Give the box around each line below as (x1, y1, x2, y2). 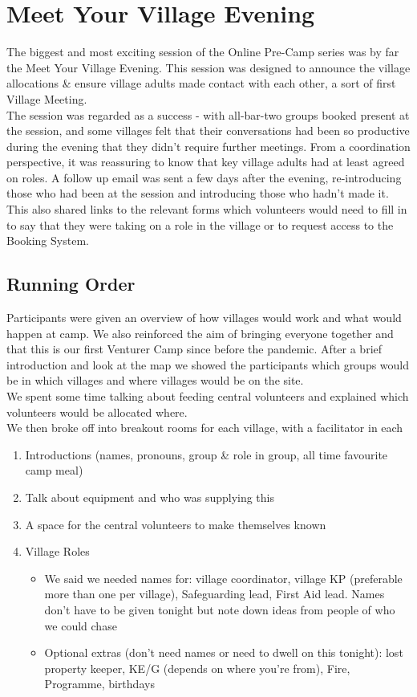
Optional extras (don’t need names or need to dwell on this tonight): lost (44, 644, 403, 661)
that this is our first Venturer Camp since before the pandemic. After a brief (6, 340, 383, 357)
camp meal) (25, 462, 83, 479)
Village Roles (25, 543, 90, 560)
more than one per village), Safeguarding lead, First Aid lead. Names (44, 585, 385, 602)
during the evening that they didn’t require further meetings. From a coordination (6, 137, 411, 154)
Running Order (6, 271, 136, 296)
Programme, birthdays (44, 675, 155, 692)
